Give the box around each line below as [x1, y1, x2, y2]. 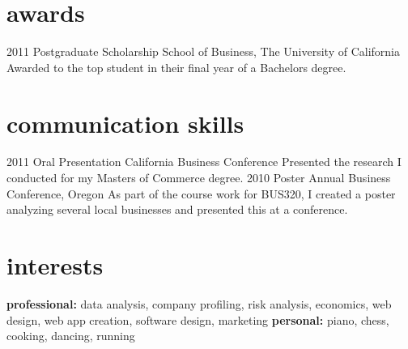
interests [6, 249, 104, 281]
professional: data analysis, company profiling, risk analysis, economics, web [6, 295, 392, 312]
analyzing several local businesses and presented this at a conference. [6, 201, 348, 218]
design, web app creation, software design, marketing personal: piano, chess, [6, 311, 389, 328]
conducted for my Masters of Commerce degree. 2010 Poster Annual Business [6, 169, 391, 186]
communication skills [6, 106, 244, 139]
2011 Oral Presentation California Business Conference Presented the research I [6, 153, 402, 170]
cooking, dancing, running [6, 327, 135, 344]
